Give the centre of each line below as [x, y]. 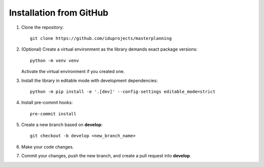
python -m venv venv [55, 60]
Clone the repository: [43, 27]
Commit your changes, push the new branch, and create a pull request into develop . [106, 156]
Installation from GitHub [59, 13]
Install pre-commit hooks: [47, 103]
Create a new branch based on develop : [62, 125]
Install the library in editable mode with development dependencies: [90, 80]
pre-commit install [53, 114]
